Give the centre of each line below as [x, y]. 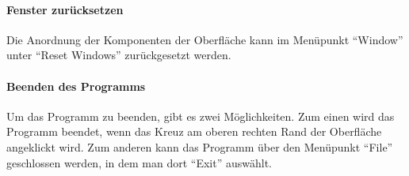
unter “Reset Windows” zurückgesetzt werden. [119, 55]
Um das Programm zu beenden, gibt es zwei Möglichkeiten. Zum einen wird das [201, 116]
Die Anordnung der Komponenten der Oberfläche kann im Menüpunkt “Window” [205, 39]
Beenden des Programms [76, 86]
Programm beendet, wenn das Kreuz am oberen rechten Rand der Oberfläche [194, 131]
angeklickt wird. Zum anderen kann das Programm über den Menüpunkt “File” [200, 146]
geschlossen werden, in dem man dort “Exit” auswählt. [140, 162]
